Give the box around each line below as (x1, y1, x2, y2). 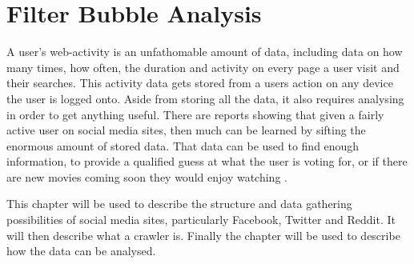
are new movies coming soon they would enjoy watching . (6, 168, 287, 185)
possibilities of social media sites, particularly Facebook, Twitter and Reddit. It (6, 211, 396, 228)
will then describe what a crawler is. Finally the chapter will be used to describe (6, 226, 400, 243)
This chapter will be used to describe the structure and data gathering (6, 195, 352, 212)
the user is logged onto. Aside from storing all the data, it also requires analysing (6, 90, 404, 106)
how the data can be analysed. (6, 242, 156, 259)
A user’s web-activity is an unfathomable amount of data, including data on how (6, 43, 403, 60)
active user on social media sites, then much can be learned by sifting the (6, 122, 366, 138)
